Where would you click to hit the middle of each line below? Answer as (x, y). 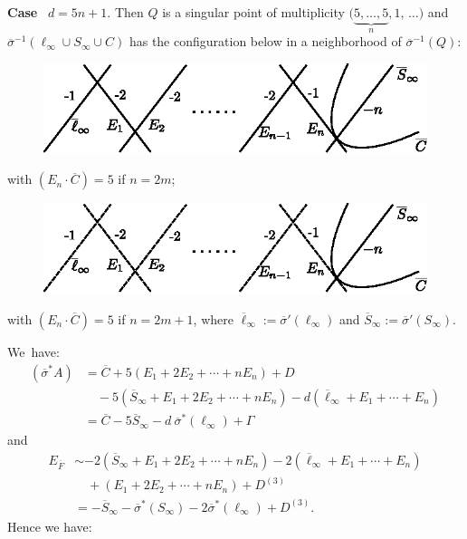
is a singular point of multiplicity (253, 11)
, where (213, 318)
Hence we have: (50, 526)
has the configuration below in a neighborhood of (265, 41)
